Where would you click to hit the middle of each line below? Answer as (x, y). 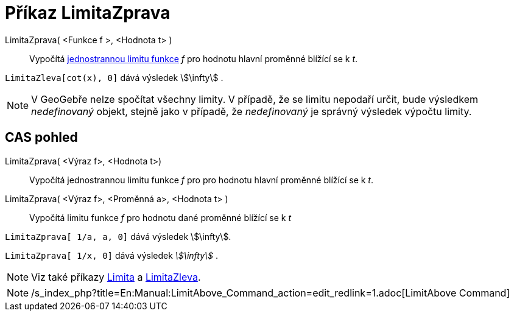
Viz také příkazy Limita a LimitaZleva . (116, 277)
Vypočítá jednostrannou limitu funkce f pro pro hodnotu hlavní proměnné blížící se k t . (201, 180)
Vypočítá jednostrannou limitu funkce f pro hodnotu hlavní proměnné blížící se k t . (194, 58)
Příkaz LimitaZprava (88, 13)
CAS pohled (41, 138)
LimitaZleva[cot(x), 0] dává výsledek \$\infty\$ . (114, 77)
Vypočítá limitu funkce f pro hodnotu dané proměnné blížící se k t (160, 217)
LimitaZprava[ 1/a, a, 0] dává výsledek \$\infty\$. (118, 236)
